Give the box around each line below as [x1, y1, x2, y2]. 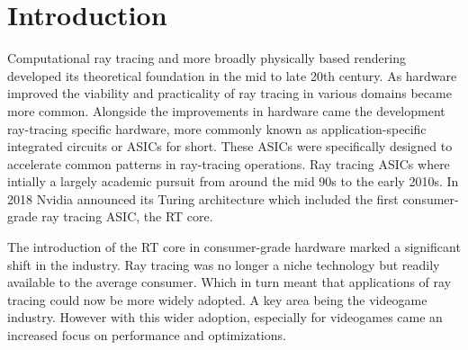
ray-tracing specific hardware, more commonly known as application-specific [7, 119, 427, 138]
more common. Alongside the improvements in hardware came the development [7, 101, 445, 120]
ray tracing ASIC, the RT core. [41, 207, 213, 226]
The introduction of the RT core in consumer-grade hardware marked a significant [7, 238, 461, 256]
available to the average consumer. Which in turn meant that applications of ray [7, 273, 452, 292]
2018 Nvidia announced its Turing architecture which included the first [7, 189, 399, 208]
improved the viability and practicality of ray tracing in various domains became [7, 84, 452, 103]
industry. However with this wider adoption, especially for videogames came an [7, 308, 443, 327]
